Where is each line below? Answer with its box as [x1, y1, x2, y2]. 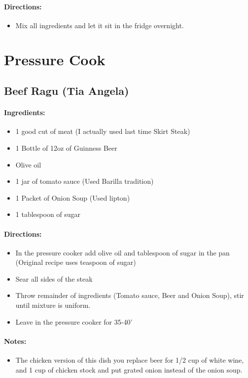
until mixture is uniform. [15, 300, 91, 310]
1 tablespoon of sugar [15, 209, 81, 219]
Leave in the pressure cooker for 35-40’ [15, 316, 133, 327]
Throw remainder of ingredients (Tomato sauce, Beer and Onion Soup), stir [15, 290, 244, 300]
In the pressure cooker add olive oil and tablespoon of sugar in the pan [15, 247, 230, 257]
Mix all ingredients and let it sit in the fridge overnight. [15, 20, 184, 30]
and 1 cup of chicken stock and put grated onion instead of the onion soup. [15, 364, 243, 375]
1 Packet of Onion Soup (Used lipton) [15, 192, 130, 203]
